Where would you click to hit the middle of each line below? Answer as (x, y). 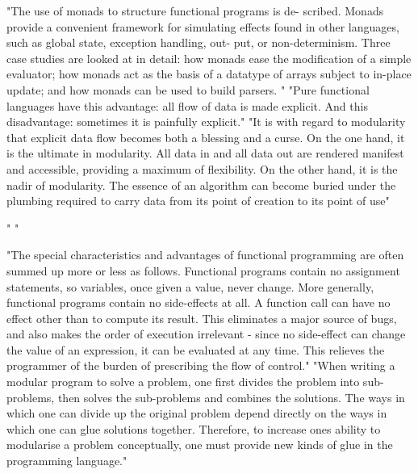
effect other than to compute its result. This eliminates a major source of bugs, (202, 318)
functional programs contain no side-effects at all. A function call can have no (199, 302)
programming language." (67, 461)
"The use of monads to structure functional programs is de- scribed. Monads (195, 10)
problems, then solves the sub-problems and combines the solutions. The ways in (206, 397)
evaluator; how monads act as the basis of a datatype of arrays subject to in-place (209, 74)
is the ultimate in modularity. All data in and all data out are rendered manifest (205, 153)
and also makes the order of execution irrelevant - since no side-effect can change (206, 334)
